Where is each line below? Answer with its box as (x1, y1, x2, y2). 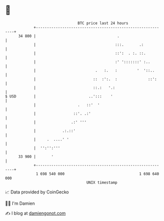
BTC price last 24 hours (78, 21, 129, 26)
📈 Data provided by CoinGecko (5, 189, 69, 195)
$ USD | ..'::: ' (5, 94, 113, 99)
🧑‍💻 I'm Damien (5, 200, 35, 206)
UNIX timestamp (86, 180, 118, 185)
